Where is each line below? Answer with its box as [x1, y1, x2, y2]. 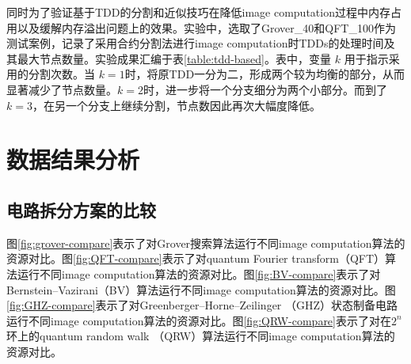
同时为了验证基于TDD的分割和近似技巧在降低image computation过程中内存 [6, 4, 390, 20]
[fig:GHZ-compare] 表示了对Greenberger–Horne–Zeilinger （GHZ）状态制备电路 [6, 297, 398, 313]
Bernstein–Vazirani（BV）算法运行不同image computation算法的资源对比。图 [6, 281, 396, 298]
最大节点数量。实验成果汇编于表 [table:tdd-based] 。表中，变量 [17, 50, 331, 66]
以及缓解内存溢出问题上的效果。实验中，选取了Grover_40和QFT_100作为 [17, 19, 396, 36]
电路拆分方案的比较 [6, 197, 156, 222]
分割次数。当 [28, 66, 95, 82]
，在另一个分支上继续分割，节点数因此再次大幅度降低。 [32, 97, 321, 113]
